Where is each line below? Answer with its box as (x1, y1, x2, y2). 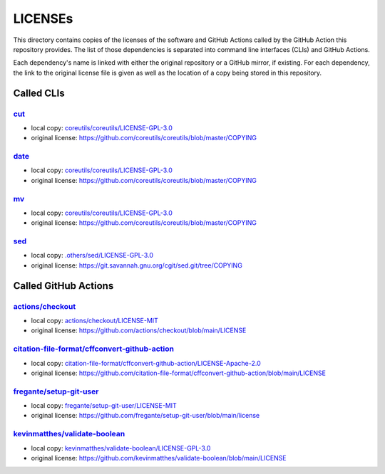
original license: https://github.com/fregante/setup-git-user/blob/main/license (31, 411, 260, 420)
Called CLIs (13, 87, 65, 99)
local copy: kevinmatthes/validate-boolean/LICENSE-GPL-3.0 (31, 443, 211, 452)
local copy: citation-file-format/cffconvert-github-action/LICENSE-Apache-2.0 (31, 359, 262, 367)
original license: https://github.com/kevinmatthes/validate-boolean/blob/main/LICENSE (31, 454, 287, 462)
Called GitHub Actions (13, 280, 114, 292)
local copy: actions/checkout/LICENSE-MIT (31, 317, 158, 325)
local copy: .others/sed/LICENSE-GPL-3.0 (31, 251, 153, 260)
